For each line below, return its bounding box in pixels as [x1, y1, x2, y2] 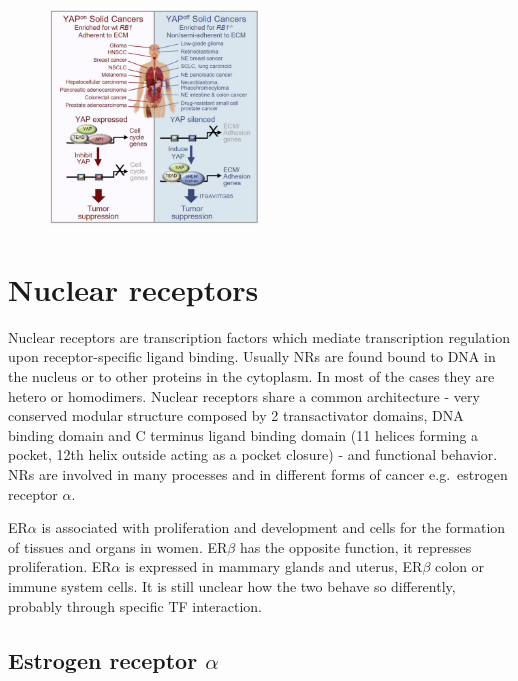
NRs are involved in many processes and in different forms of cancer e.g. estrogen [8, 464, 508, 484]
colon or [435, 556, 485, 577]
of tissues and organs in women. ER [8, 536, 228, 557]
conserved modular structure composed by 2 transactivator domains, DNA [8, 405, 464, 426]
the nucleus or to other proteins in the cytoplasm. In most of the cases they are [8, 366, 495, 387]
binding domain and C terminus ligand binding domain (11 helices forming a [8, 424, 479, 445]
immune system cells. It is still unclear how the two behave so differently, [8, 575, 456, 596]
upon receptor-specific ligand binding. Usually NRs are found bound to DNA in [8, 346, 496, 367]
